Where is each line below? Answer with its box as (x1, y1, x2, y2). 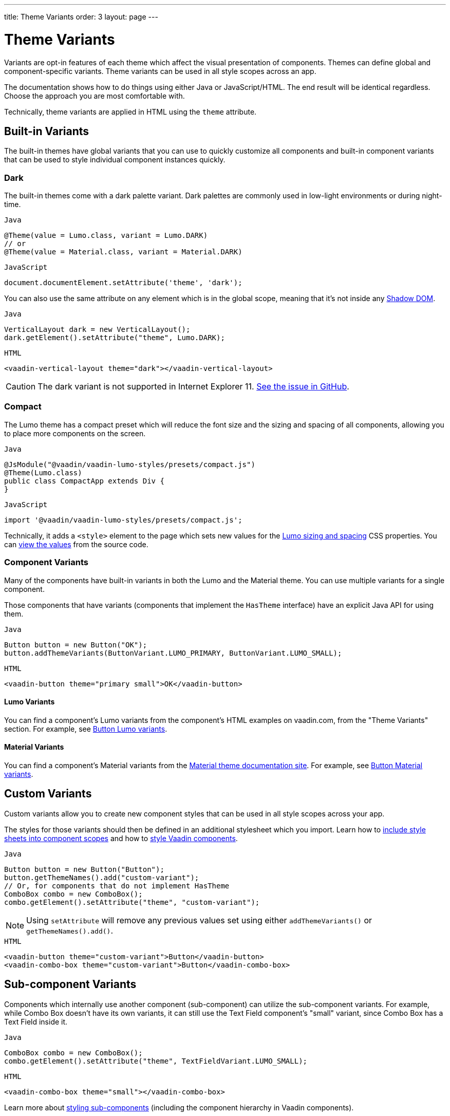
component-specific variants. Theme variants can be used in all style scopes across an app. (4, 66, 316, 76)
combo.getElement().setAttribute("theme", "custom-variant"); (4, 898, 260, 906)
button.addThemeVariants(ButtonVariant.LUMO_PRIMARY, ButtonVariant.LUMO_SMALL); (4, 648, 342, 657)
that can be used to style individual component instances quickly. (4, 155, 226, 164)
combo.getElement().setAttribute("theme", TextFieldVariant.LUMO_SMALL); (4, 1056, 308, 1065)
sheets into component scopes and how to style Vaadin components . (4, 833, 238, 843)
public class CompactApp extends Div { (4, 476, 164, 485)
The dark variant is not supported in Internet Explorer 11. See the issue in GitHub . (38, 381, 349, 392)
